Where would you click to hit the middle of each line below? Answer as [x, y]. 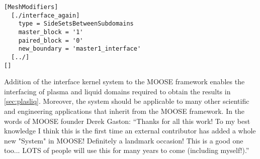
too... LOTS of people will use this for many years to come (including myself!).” [127, 150]
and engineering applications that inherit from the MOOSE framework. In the [124, 111]
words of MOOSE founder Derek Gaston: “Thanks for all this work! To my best [127, 121]
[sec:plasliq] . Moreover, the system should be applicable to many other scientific [127, 101]
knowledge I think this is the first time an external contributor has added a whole [130, 131]
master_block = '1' [51, 32]
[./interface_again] [46, 15]
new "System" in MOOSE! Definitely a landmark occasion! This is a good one [124, 140]
